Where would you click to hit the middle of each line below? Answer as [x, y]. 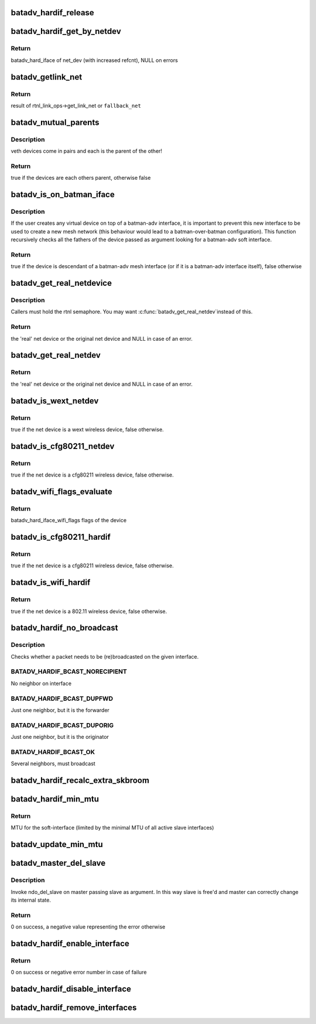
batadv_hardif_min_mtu [55, 799]
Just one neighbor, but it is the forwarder [60, 710]
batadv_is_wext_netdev [55, 401]
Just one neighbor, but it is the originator [60, 737]
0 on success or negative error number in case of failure [79, 972]
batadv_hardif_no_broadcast [64, 628]
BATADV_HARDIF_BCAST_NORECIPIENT [69, 672]
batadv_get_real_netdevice [61, 283]
